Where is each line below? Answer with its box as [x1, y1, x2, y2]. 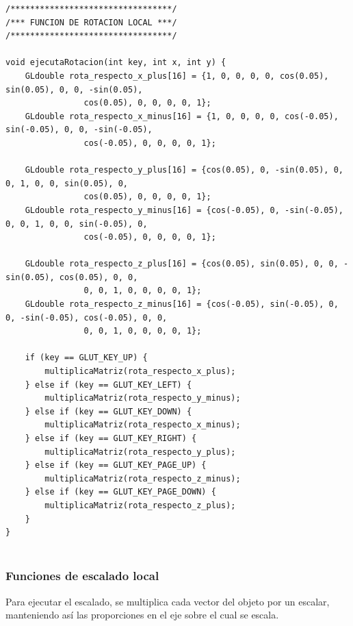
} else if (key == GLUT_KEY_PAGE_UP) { [25, 460, 207, 471]
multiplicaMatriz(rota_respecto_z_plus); [44, 500, 236, 510]
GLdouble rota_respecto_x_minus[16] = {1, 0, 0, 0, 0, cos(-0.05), [25, 111, 339, 121]
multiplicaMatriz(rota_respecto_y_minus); [44, 393, 241, 403]
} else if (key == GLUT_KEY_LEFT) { [25, 379, 192, 390]
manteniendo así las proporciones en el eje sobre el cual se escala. [5, 608, 279, 622]
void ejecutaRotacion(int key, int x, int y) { [5, 58, 226, 68]
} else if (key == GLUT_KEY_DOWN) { [25, 406, 192, 416]
